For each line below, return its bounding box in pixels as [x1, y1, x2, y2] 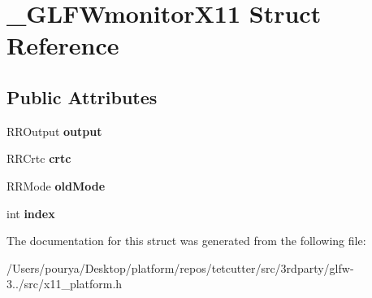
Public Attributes [6, 84, 158, 109]
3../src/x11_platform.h [6, 275, 123, 292]
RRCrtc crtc [6, 150, 71, 167]
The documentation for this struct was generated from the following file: [6, 232, 366, 249]
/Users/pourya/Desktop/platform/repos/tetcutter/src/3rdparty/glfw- [6, 259, 354, 276]
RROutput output [6, 122, 102, 139]
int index [6, 204, 55, 221]
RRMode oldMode [6, 177, 106, 194]
